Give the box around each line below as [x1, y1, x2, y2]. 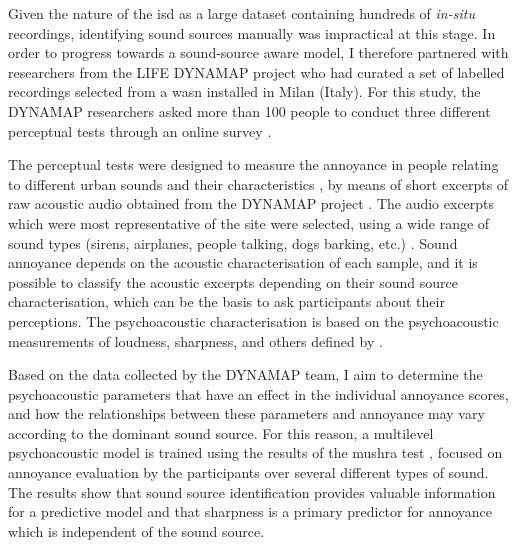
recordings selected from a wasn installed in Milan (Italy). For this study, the [8, 81, 481, 102]
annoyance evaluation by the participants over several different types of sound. [8, 462, 489, 483]
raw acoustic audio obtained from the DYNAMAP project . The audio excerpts [8, 193, 495, 214]
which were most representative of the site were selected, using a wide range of [8, 212, 490, 233]
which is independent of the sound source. [8, 520, 265, 541]
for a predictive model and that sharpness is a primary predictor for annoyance [8, 501, 493, 522]
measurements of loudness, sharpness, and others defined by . [8, 330, 383, 351]
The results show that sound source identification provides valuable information [8, 481, 496, 502]
